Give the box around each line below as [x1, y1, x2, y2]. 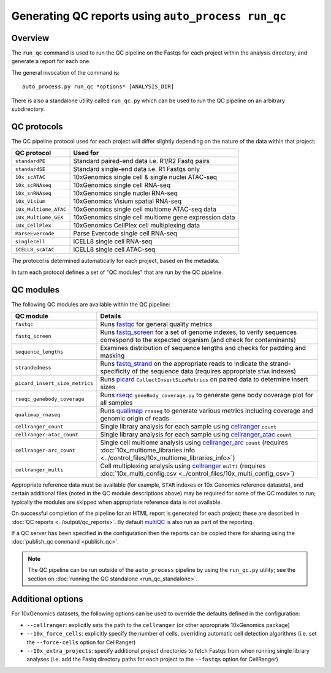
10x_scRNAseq [15, 181, 51, 188]
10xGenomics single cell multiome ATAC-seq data [73, 205, 217, 214]
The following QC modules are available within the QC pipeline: [11, 300, 171, 308]
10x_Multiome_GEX [15, 214, 64, 221]
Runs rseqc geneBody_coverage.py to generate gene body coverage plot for [100, 391, 314, 399]
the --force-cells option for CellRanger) [26, 638, 136, 646]
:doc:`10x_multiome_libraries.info [100, 446, 196, 454]
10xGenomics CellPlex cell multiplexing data [73, 221, 200, 230]
